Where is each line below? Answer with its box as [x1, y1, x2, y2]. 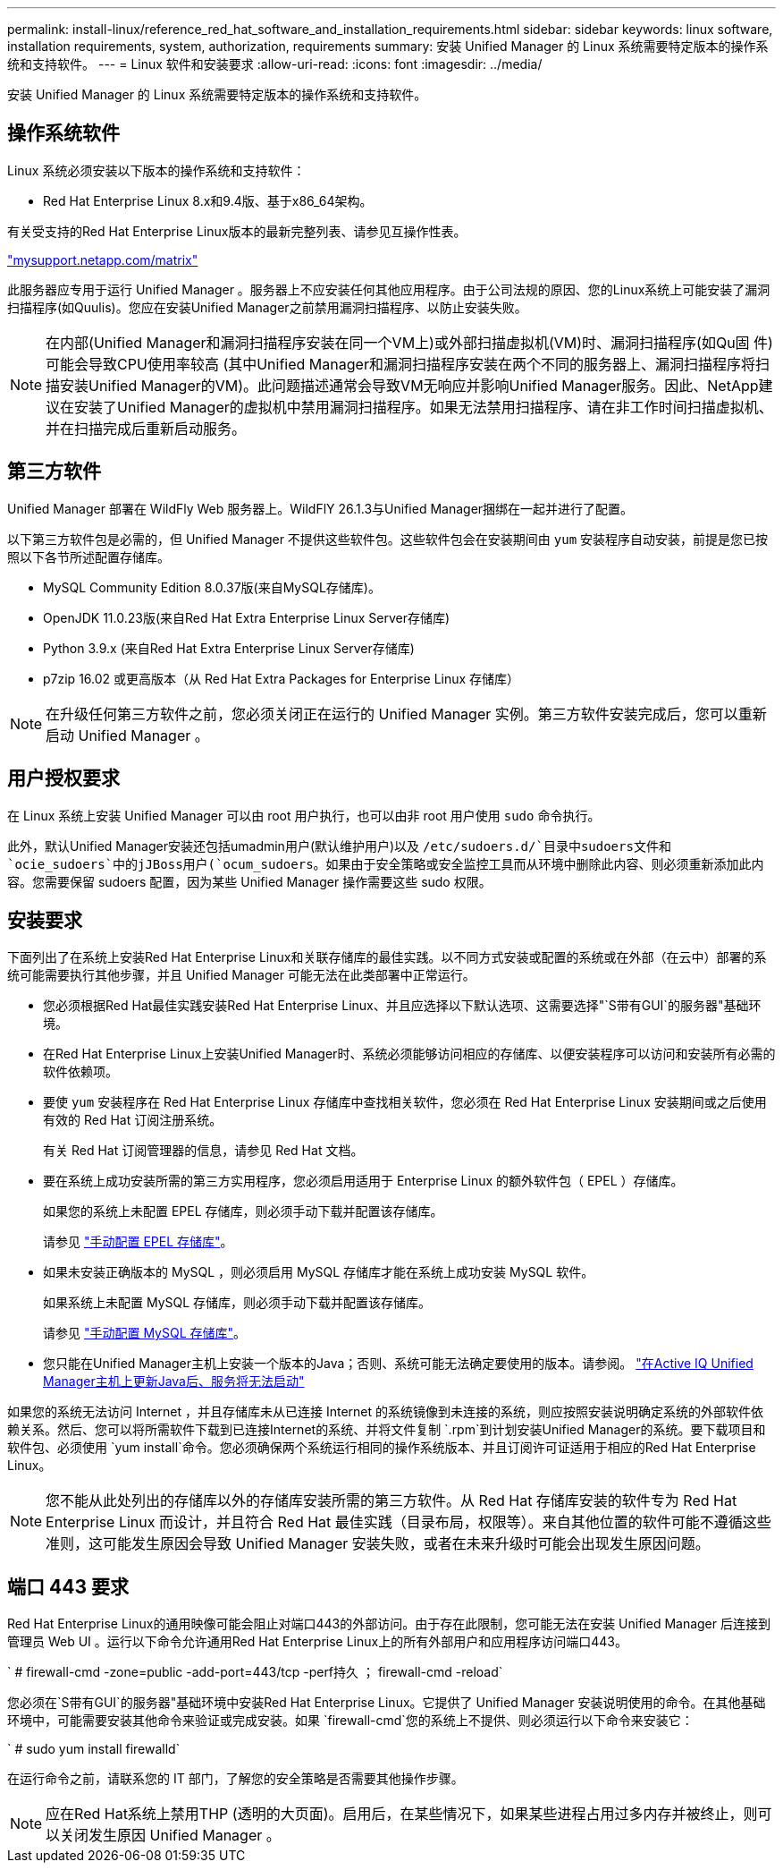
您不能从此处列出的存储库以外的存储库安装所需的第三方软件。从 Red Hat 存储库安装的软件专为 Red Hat [46, 1492, 737, 1510]
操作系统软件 [7, 122, 120, 145]
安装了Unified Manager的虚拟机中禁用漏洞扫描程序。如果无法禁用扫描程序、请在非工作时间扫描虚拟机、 [74, 397, 773, 416]
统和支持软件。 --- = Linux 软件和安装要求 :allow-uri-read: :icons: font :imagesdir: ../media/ [7, 56, 543, 72]
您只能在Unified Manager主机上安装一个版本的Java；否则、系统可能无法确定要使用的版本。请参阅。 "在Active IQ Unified [43, 1356, 754, 1372]
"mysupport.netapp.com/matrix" [7, 251, 198, 268]
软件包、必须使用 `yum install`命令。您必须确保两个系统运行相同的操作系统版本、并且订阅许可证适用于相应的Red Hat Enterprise [7, 1440, 756, 1456]
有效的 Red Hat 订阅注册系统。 [43, 1112, 223, 1128]
